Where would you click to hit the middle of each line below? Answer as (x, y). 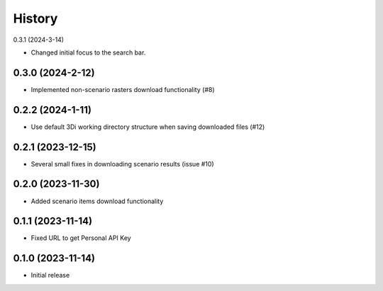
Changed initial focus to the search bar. (88, 52)
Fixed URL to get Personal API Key (81, 238)
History (35, 18)
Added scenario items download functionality (97, 201)
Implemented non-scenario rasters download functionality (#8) (123, 89)
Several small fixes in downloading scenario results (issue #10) (122, 164)
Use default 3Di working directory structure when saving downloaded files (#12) (148, 127)
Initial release (50, 275)
